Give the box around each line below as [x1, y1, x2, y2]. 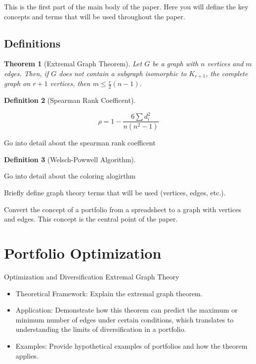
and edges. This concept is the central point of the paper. [4, 214, 178, 224]
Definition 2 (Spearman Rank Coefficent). [4, 95, 136, 105]
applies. [15, 350, 39, 361]
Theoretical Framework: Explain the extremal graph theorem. [15, 288, 203, 298]
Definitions [4, 35, 61, 50]
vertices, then [50, 78, 90, 89]
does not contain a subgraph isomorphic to [59, 68, 187, 78]
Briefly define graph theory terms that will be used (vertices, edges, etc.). [4, 187, 226, 198]
